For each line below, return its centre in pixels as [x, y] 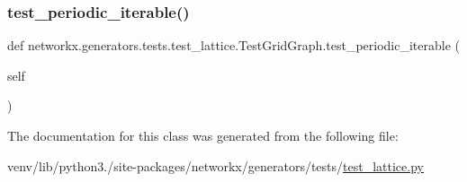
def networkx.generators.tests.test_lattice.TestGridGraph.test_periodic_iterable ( [234, 45]
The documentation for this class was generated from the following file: [203, 135]
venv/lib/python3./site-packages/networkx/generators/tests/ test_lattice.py [216, 165]
